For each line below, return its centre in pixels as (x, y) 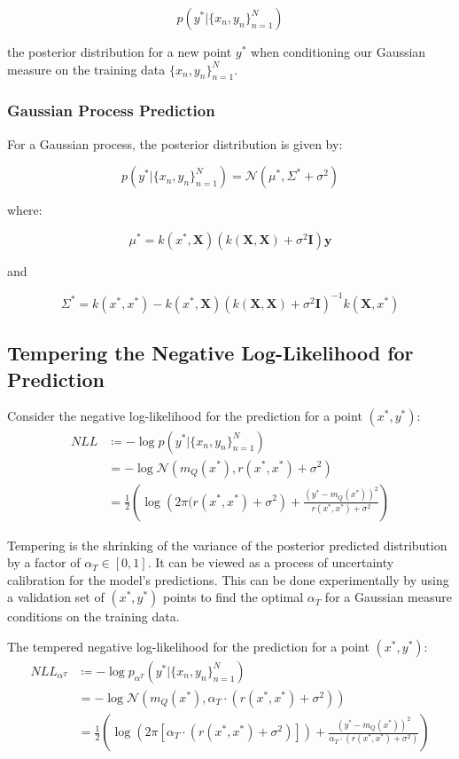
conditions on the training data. (93, 617)
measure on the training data (86, 69)
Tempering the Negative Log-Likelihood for (210, 353)
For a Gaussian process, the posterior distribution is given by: (175, 143)
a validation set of (56, 597)
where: (25, 210)
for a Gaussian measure (388, 597)
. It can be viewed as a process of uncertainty (271, 562)
